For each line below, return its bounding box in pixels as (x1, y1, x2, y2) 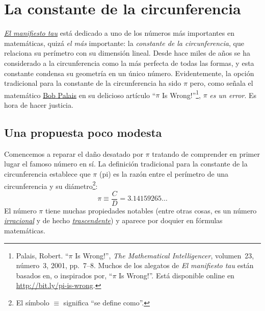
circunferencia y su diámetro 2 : (4, 179, 98, 191)
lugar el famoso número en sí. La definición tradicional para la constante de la (4, 158, 248, 169)
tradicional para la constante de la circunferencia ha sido (4, 78, 181, 88)
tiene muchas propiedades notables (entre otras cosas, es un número (45, 205, 257, 216)
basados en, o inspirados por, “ (16, 270, 113, 280)
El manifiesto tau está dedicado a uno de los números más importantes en (4, 28, 234, 38)
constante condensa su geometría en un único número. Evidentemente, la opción (4, 67, 254, 78)
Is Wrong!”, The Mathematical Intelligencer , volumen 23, (75, 250, 254, 260)
